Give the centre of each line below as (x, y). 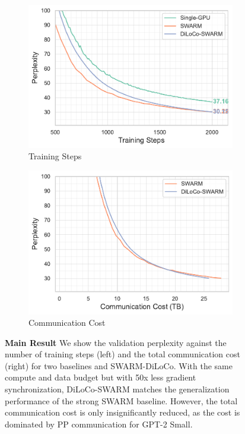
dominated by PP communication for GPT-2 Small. (99, 424)
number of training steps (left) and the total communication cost (122, 354)
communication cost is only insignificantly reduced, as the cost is (122, 412)
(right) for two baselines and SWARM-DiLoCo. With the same (119, 365)
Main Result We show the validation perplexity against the (116, 342)
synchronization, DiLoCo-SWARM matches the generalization (117, 389)
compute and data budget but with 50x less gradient (101, 377)
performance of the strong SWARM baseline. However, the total (121, 400)
